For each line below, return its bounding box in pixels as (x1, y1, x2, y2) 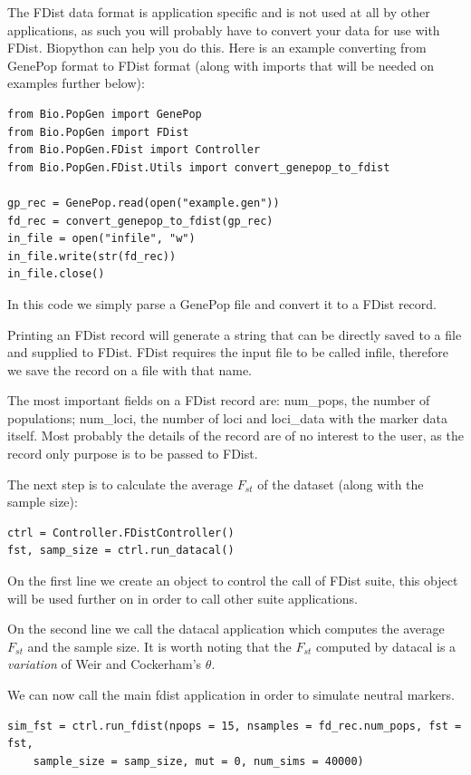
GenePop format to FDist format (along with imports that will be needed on (7, 55, 435, 74)
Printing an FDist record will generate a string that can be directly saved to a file (7, 325, 462, 344)
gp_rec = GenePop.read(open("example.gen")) (7, 196, 280, 209)
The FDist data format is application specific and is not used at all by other (7, 3, 430, 21)
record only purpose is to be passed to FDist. (7, 444, 258, 463)
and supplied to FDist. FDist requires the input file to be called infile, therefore (7, 343, 449, 362)
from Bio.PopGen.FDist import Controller (7, 143, 261, 157)
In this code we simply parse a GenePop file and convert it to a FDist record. (7, 294, 437, 313)
